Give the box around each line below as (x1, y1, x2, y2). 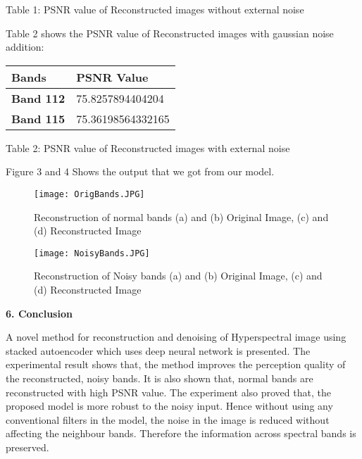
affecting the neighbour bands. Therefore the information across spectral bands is (6, 426, 356, 441)
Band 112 (11, 89, 65, 106)
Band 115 (11, 110, 65, 127)
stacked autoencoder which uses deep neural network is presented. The (6, 343, 311, 358)
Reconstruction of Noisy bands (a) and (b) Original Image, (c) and (34, 268, 323, 283)
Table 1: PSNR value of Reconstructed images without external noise (6, 2, 304, 16)
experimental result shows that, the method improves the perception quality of (6, 357, 346, 372)
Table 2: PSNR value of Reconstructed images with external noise (6, 140, 290, 155)
